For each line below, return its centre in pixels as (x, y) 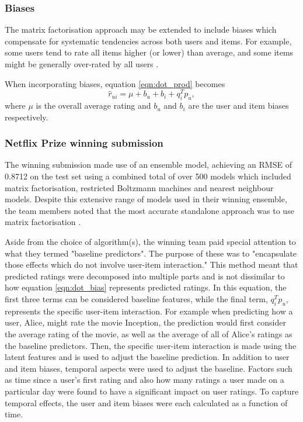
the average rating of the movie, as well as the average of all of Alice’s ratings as (149, 333)
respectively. (27, 117)
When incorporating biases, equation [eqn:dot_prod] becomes (115, 83)
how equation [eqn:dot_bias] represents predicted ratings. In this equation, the (146, 287)
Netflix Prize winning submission (84, 143)
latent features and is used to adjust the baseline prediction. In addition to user (147, 357)
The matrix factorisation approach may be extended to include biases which (141, 30)
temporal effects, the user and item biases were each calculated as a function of (146, 402)
